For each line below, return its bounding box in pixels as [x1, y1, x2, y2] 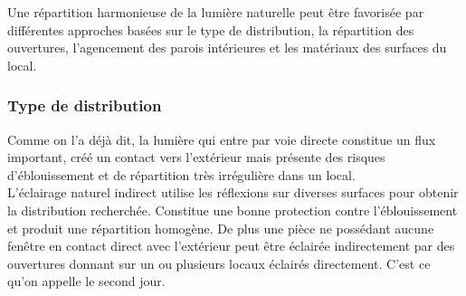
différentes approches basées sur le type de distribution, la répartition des [7, 20, 414, 39]
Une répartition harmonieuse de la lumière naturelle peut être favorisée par [7, 3, 424, 21]
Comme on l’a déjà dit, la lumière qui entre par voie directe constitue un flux [7, 129, 436, 148]
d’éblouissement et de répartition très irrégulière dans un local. [7, 165, 356, 184]
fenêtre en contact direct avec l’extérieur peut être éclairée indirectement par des [7, 236, 455, 255]
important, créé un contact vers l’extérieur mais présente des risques [7, 148, 385, 167]
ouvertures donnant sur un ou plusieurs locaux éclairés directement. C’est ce [7, 253, 431, 272]
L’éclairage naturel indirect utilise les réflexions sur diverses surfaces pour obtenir [7, 183, 459, 202]
